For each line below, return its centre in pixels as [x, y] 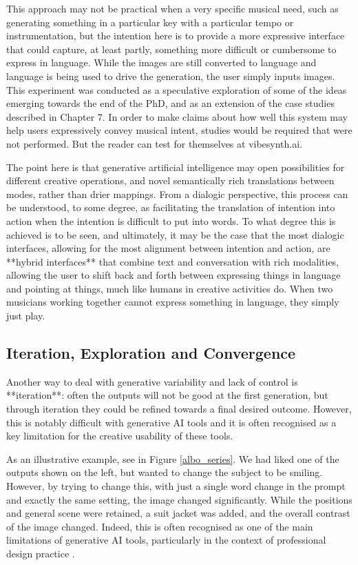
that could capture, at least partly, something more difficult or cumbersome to [171, 49]
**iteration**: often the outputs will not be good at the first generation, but [167, 395]
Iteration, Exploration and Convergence [151, 353]
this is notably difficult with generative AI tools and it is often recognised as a [171, 422]
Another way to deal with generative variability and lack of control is [152, 381]
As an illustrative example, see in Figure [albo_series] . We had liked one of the [173, 458]
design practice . [41, 553]
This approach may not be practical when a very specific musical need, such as [172, 8]
